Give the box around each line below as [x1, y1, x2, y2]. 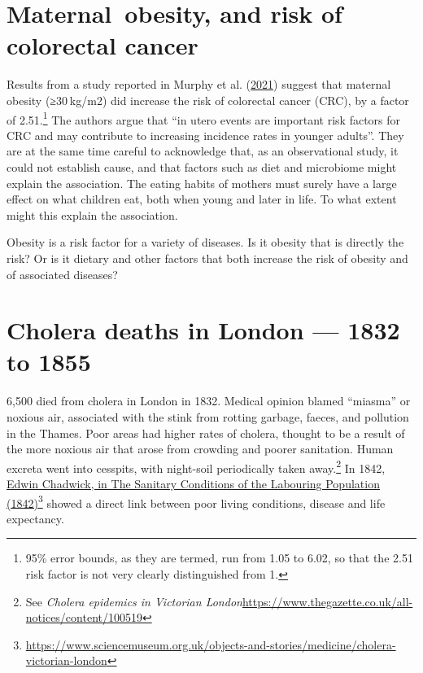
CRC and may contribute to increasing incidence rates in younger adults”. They [7, 126, 404, 143]
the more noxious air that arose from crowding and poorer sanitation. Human [7, 440, 394, 457]
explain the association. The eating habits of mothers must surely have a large [7, 174, 397, 191]
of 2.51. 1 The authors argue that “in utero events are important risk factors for [7, 108, 401, 128]
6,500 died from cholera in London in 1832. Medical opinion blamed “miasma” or [7, 392, 411, 409]
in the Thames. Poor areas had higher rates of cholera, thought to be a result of [7, 424, 405, 441]
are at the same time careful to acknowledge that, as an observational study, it [7, 142, 399, 160]
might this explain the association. [7, 206, 178, 223]
